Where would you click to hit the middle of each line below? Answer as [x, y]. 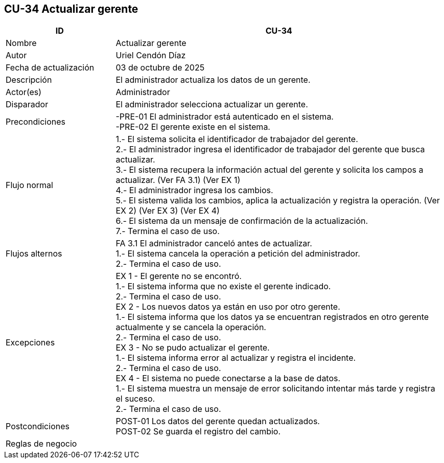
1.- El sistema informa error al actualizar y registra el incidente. [236, 358]
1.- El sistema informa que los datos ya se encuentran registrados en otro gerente [272, 317]
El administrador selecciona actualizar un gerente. [212, 105]
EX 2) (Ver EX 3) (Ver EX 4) [168, 211]
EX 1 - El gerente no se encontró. [179, 276]
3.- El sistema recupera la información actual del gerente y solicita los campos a [270, 170]
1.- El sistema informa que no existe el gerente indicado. [223, 286]
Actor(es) [24, 92]
